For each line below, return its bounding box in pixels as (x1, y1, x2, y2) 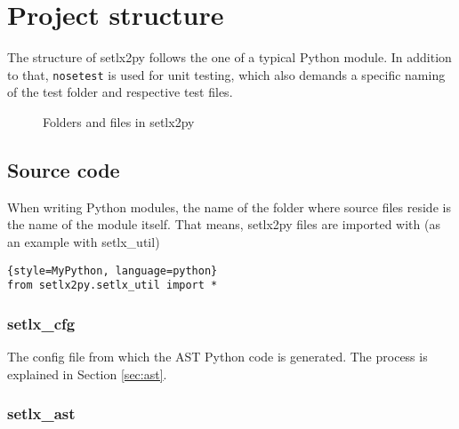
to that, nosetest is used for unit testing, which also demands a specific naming (7, 65, 446, 83)
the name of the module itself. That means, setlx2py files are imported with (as (7, 215, 440, 234)
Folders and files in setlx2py (43, 112, 195, 131)
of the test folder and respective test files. (7, 83, 233, 101)
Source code (7, 155, 120, 183)
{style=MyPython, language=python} (7, 264, 218, 277)
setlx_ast (7, 402, 76, 425)
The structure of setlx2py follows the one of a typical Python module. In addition (7, 48, 452, 67)
